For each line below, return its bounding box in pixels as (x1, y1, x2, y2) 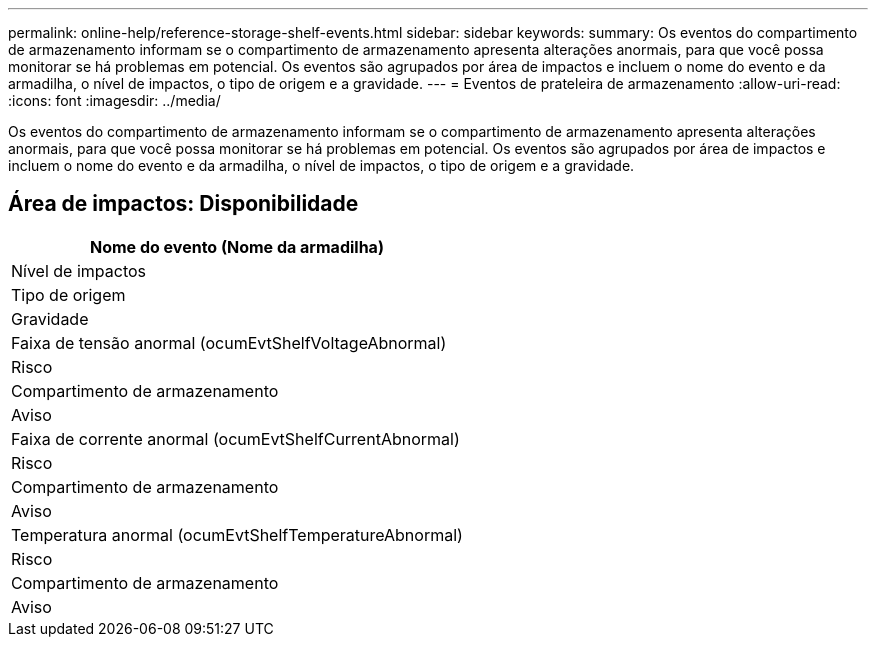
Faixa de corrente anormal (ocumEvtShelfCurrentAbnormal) (11, 428, 460, 449)
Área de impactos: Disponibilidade (8, 191, 359, 217)
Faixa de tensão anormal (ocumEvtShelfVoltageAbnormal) (11, 332, 447, 353)
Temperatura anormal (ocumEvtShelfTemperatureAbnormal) (11, 524, 463, 545)
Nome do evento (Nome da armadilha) (89, 236, 384, 257)
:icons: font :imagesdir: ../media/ (8, 92, 221, 109)
